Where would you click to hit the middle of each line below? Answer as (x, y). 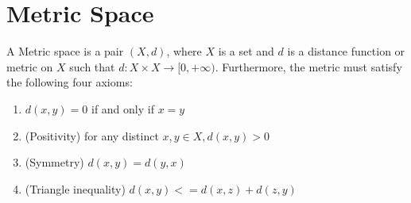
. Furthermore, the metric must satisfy (308, 66)
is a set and (246, 51)
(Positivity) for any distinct (92, 135)
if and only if (122, 108)
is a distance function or (346, 51)
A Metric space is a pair (65, 51)
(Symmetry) (54, 162)
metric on (30, 66)
